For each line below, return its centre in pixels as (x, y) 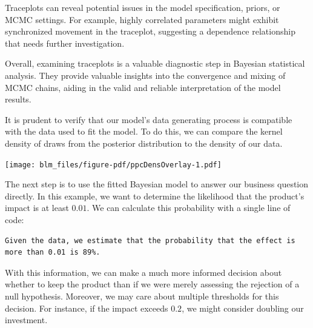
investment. (26, 320)
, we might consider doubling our (243, 308)
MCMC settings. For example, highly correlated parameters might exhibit (142, 19)
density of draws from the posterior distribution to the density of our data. (144, 143)
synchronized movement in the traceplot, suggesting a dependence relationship (150, 31)
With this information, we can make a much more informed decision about (143, 272)
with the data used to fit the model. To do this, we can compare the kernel (144, 131)
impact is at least (37, 208)
